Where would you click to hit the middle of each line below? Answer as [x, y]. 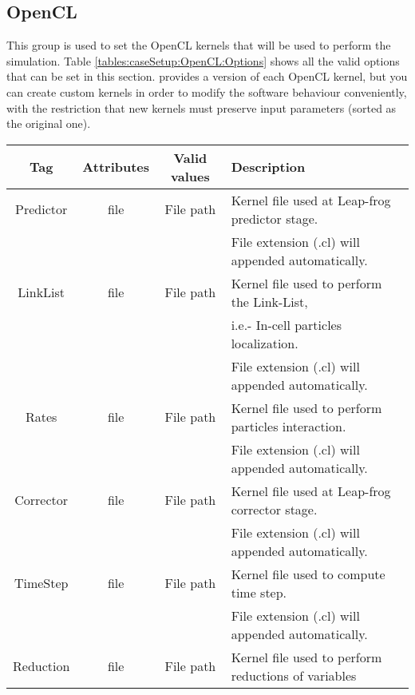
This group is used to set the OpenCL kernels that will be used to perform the [199, 45]
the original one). [49, 123]
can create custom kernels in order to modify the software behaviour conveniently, [207, 91]
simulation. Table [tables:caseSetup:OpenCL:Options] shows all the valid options [203, 60]
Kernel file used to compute [308, 574]
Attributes [116, 167]
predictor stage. [275, 218]
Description [268, 167]
